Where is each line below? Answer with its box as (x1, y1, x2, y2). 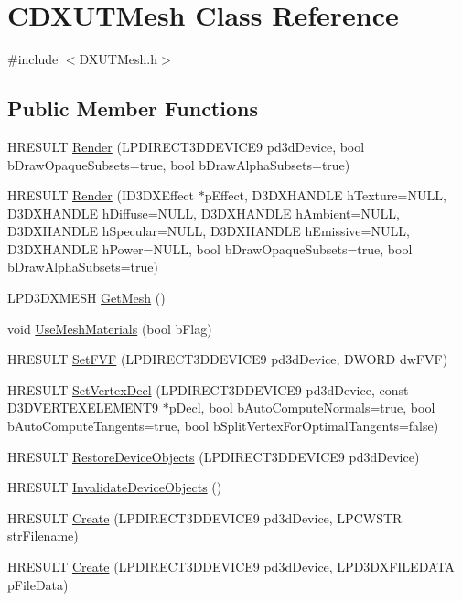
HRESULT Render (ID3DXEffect (7, 186, 195, 205)
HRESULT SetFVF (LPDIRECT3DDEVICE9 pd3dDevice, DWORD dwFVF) (7, 349, 448, 369)
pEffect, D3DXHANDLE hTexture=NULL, (204, 186, 446, 205)
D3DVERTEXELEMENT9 (7, 398, 159, 417)
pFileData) (7, 574, 69, 594)
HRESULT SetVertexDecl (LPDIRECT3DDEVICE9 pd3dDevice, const (7, 380, 409, 399)
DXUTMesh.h (79, 49, 158, 69)
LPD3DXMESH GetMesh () (7, 288, 166, 307)
